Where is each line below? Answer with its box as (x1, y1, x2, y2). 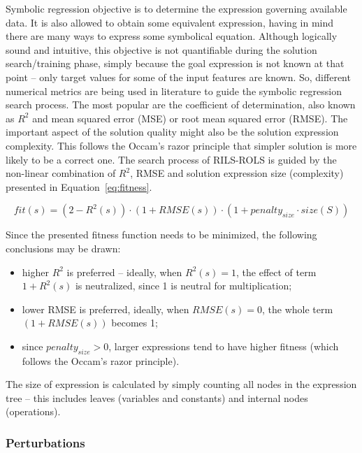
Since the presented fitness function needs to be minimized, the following (6, 227, 317, 242)
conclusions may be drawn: (6, 240, 121, 255)
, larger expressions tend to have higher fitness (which (108, 338, 339, 353)
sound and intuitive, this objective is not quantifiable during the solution (6, 42, 317, 57)
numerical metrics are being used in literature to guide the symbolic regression (6, 83, 342, 98)
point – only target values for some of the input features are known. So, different (6, 69, 351, 84)
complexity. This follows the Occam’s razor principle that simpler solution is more (6, 138, 357, 152)
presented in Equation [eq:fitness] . (6, 179, 152, 194)
